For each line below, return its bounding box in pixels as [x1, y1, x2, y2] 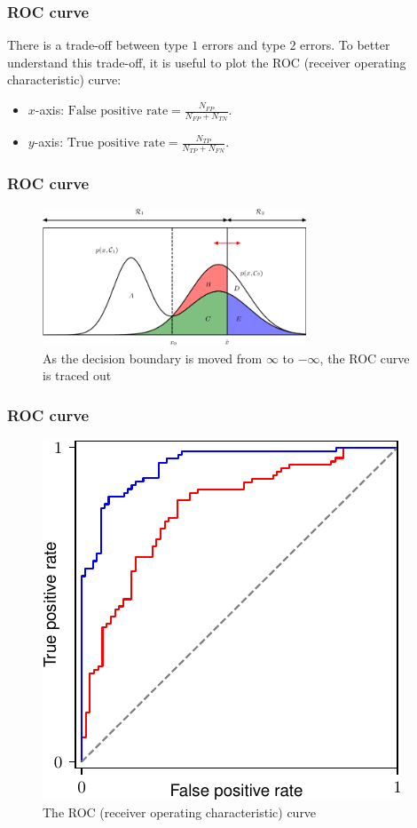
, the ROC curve [319, 348, 410, 367]
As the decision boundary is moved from [43, 348, 263, 367]
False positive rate [67, 105, 169, 117]
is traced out [43, 366, 112, 385]
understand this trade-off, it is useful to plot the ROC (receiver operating [7, 52, 406, 71]
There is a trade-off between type [7, 36, 188, 54]
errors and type [201, 36, 286, 54]
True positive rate [67, 137, 165, 150]
